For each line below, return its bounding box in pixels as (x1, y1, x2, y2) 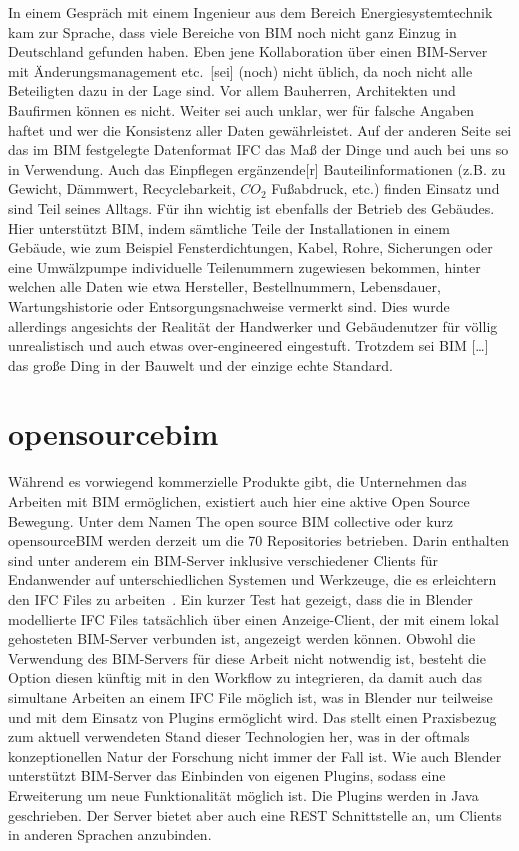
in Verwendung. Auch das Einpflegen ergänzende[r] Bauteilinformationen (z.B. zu (8, 158, 506, 179)
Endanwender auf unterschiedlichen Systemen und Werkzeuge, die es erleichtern (8, 569, 497, 590)
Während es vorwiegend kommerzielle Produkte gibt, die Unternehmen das (8, 471, 467, 492)
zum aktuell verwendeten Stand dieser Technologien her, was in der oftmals (8, 726, 470, 747)
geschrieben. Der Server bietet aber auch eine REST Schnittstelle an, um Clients (8, 804, 502, 825)
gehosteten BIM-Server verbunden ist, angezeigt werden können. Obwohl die (8, 628, 476, 649)
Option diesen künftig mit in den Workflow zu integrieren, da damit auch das (8, 667, 482, 688)
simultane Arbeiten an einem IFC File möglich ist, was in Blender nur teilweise (8, 686, 493, 707)
